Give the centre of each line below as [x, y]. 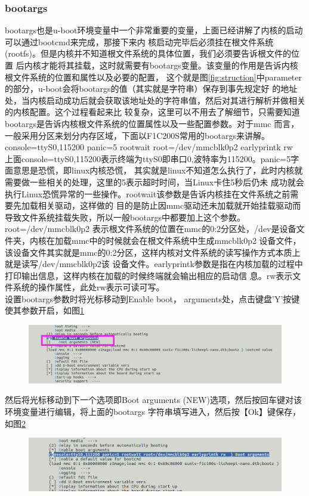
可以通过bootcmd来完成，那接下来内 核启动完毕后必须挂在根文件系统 [139, 41]
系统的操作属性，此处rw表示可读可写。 [89, 287]
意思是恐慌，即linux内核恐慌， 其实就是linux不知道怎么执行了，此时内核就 [158, 170]
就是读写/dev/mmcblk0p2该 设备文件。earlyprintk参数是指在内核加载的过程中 [154, 264]
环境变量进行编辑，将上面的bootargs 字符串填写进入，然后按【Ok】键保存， [153, 411]
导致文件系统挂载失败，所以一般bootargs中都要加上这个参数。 [125, 217]
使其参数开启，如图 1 [44, 310]
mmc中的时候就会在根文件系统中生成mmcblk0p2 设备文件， [186, 240]
